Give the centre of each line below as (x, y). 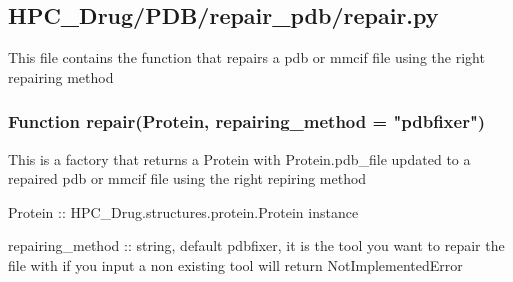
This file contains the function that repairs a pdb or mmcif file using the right (246, 57)
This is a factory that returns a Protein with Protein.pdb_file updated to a (239, 158)
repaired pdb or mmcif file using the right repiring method (187, 178)
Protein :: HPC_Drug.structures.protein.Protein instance (183, 211)
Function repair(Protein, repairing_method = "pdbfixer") (247, 121)
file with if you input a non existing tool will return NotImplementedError (235, 264)
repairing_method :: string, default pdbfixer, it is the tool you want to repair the (256, 245)
